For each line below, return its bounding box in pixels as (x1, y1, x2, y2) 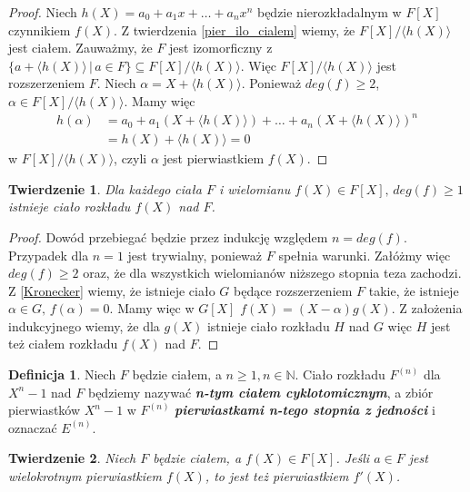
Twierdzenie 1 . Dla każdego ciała (8, 179, 202, 198)
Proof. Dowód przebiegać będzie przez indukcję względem (8, 227, 328, 246)
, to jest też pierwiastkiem (205, 467, 349, 486)
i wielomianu (218, 179, 291, 198)
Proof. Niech (8, 3, 77, 21)
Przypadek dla (8, 245, 89, 264)
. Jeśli (335, 448, 370, 467)
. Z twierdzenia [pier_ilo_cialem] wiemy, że (114, 20, 355, 39)
